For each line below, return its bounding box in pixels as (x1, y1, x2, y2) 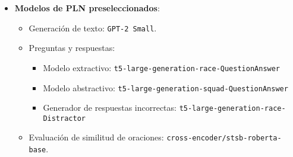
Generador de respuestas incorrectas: (43, 101, 177, 114)
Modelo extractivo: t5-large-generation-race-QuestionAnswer (43, 61, 281, 73)
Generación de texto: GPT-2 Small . (29, 21, 157, 34)
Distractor (43, 114, 86, 123)
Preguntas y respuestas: (29, 41, 115, 54)
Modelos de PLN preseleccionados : (14, 2, 160, 14)
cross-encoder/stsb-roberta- (166, 134, 282, 143)
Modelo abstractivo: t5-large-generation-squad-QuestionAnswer (43, 81, 288, 94)
